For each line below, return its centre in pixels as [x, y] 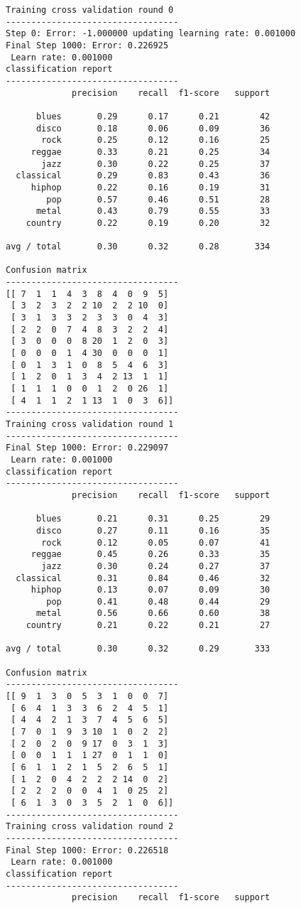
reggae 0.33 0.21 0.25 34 [150, 152]
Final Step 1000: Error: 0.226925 [87, 45]
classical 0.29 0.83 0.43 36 [143, 176]
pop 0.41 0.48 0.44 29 [158, 601]
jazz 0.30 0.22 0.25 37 [156, 164]
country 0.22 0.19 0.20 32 [148, 223]
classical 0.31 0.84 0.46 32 [143, 578]
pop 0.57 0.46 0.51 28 [158, 199]
